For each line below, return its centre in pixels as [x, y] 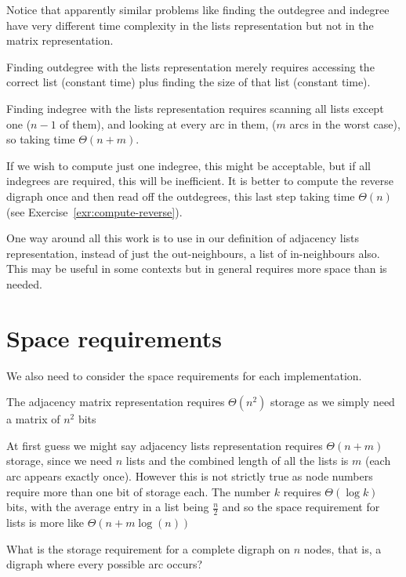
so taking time [41, 139]
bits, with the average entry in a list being [108, 507]
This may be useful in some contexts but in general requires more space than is [197, 269]
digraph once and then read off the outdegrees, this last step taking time [181, 196]
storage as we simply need [332, 402]
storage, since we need [60, 461]
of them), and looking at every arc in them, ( [168, 123]
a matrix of [33, 419]
